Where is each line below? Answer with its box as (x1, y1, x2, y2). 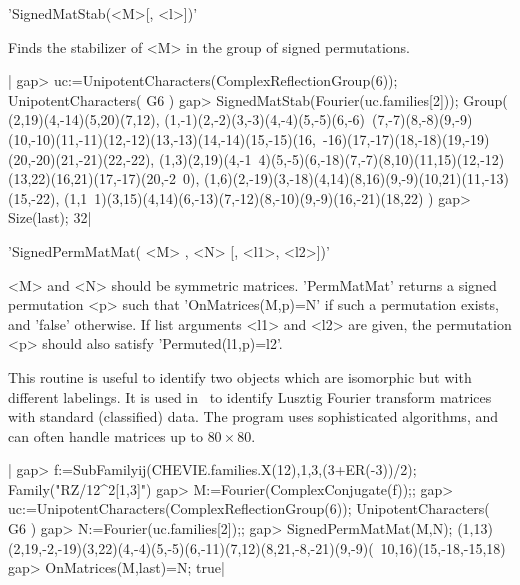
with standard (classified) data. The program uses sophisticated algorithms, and (8, 406, 499, 427)
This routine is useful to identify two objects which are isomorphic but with (8, 366, 472, 387)
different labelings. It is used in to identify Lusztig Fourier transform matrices (8, 386, 492, 407)
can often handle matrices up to (8, 425, 203, 446)
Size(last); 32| (8, 207, 92, 228)
